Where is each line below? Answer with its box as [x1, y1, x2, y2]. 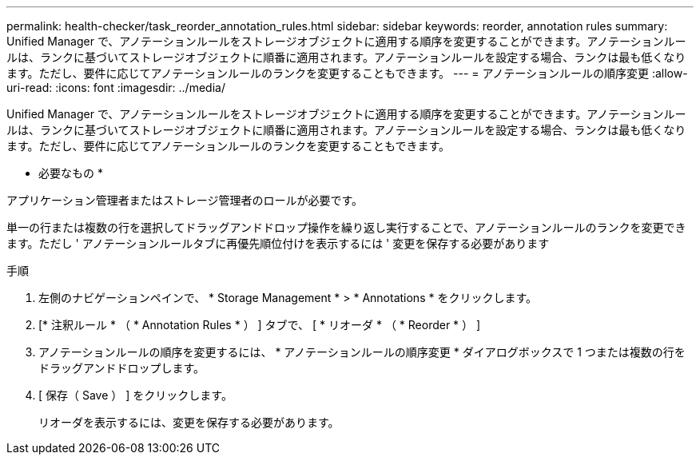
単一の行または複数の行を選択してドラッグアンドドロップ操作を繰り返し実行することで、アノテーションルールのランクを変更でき [6, 221, 686, 234]
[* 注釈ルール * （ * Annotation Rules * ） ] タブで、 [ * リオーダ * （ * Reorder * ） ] [38, 318, 481, 332]
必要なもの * [38, 166, 103, 180]
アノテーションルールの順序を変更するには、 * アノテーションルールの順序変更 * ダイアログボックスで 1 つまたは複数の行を [38, 345, 686, 359]
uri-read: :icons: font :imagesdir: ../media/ [6, 81, 225, 94]
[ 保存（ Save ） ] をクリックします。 [38, 388, 233, 402]
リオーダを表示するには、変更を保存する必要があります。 [38, 415, 340, 429]
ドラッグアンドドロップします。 [38, 361, 205, 375]
